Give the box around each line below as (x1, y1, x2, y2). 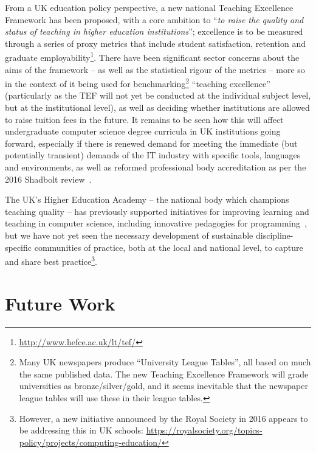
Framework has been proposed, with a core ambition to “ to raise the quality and (5, 13, 304, 26)
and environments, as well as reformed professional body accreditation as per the (5, 161, 306, 174)
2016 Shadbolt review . (5, 172, 92, 185)
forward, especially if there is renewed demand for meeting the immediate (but (5, 136, 298, 149)
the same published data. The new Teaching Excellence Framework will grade (19, 367, 309, 380)
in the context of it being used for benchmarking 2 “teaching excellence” (5, 75, 270, 90)
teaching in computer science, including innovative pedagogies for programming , (5, 217, 307, 230)
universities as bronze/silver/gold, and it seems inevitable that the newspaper (19, 379, 308, 392)
